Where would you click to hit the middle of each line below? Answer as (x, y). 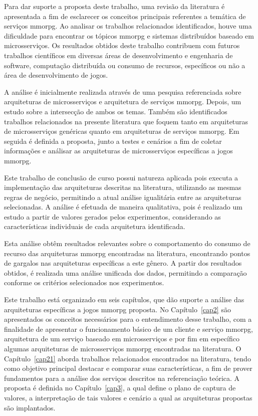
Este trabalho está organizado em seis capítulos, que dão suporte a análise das (124, 299)
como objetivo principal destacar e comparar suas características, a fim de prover (128, 368)
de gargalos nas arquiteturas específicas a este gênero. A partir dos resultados (123, 263)
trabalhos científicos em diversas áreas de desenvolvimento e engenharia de (118, 55)
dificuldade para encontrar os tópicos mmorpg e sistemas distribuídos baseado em (129, 35)
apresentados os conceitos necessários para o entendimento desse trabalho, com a (128, 319)
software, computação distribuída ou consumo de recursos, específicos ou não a (125, 65)
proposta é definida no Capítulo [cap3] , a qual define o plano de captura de (120, 388)
